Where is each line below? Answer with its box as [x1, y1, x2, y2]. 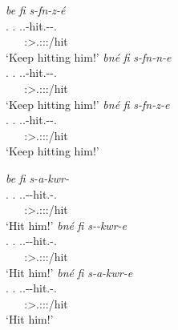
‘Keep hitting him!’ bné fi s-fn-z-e [6, 95, 170, 112]
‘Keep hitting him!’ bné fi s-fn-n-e [6, 48, 172, 65]
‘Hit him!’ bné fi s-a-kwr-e [6, 264, 133, 280]
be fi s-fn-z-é [6, 2, 66, 18]
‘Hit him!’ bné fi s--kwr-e [6, 216, 127, 233]
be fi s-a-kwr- [6, 169, 69, 186]
